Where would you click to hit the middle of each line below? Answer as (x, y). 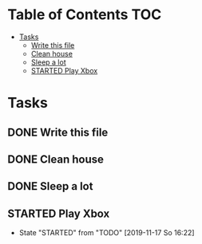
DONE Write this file (58, 132)
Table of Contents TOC (85, 15)
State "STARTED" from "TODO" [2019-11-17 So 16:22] (107, 233)
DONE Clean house (56, 159)
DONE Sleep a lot (50, 186)
